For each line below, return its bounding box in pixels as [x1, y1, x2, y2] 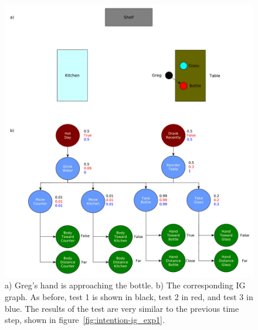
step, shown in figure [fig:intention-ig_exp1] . [5, 314, 165, 326]
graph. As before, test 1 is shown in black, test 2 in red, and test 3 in [5, 291, 253, 303]
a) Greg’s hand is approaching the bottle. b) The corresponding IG [5, 279, 246, 291]
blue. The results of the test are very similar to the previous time [5, 302, 239, 314]
